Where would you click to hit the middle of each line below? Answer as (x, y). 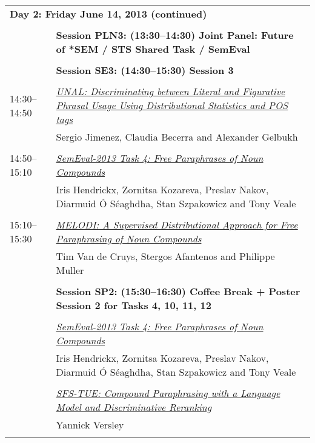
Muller (70, 270)
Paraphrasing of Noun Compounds (129, 238)
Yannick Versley (90, 425)
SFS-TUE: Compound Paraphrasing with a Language (168, 393)
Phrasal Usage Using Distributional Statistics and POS (172, 105)
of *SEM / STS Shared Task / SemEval (153, 49)
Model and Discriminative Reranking (134, 407)
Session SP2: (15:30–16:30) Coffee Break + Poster (178, 291)
